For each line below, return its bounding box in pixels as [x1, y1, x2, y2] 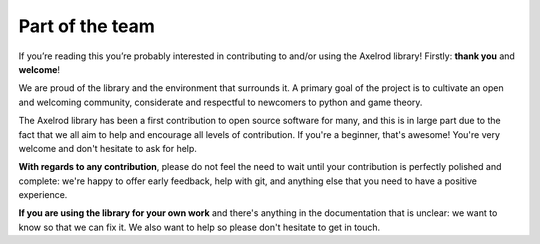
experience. [18, 189, 68, 201]
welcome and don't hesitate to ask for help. [18, 142, 197, 154]
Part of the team [18, 15, 155, 37]
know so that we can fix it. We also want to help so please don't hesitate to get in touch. [18, 221, 381, 233]
